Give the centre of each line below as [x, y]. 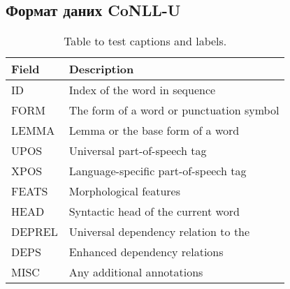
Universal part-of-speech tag [138, 151]
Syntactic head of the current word [154, 212]
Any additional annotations [136, 272]
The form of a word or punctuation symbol [174, 110]
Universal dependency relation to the [159, 232]
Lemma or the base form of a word [154, 131]
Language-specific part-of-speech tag [158, 171]
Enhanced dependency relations [146, 252]
